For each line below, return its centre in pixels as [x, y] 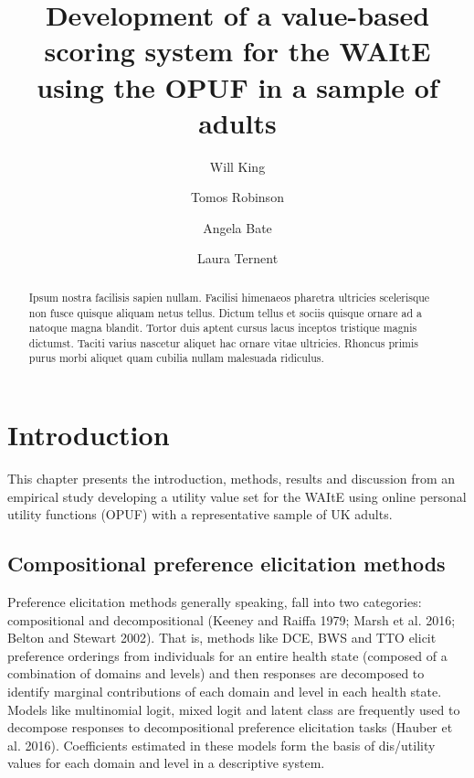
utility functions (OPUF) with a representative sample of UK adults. [200, 514]
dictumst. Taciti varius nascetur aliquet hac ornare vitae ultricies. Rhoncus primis [223, 342]
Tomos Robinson [237, 197]
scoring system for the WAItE [237, 51]
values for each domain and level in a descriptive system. [166, 763]
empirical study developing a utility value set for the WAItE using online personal [237, 496]
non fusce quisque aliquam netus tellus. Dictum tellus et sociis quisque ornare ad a [225, 312]
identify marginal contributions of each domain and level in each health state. [225, 692]
